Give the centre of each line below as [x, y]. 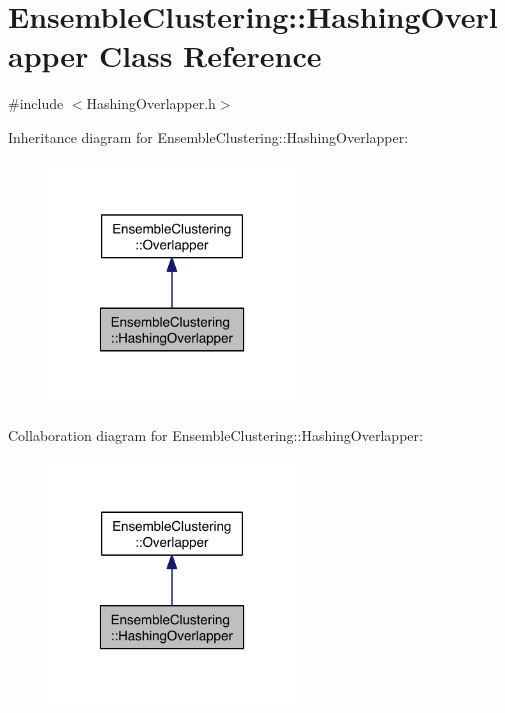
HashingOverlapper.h [151, 103]
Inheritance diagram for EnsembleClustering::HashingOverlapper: [208, 136]
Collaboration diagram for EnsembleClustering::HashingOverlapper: [215, 434]
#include [36, 103]
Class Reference [210, 55]
